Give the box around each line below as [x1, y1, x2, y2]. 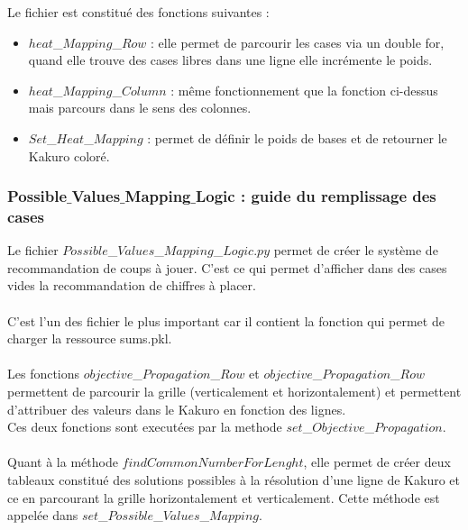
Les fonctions [7, 364, 80, 383]
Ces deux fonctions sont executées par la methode [7, 417, 282, 436]
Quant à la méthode [7, 452, 118, 471]
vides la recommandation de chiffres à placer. [7, 276, 256, 295]
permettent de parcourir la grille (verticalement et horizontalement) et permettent [7, 382, 462, 401]
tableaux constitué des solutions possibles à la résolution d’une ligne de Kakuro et [7, 471, 460, 489]
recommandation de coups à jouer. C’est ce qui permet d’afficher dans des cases [7, 258, 447, 277]
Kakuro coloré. [28, 146, 110, 165]
